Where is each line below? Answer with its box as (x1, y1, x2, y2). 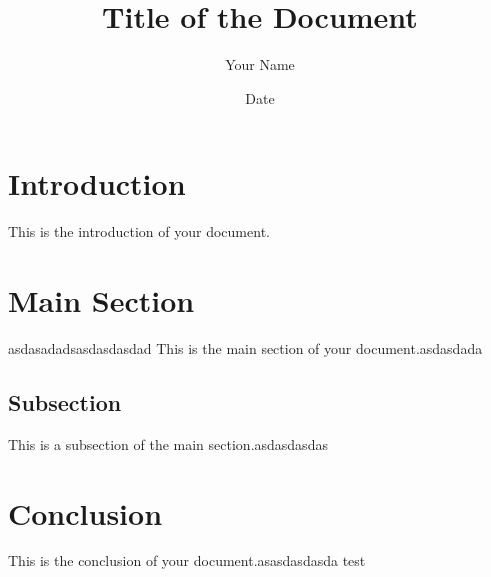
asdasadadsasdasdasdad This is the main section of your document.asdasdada (8, 337, 483, 358)
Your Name (225, 54, 295, 75)
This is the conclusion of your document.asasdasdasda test (8, 550, 366, 571)
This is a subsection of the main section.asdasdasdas (8, 433, 328, 454)
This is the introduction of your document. (8, 221, 270, 242)
